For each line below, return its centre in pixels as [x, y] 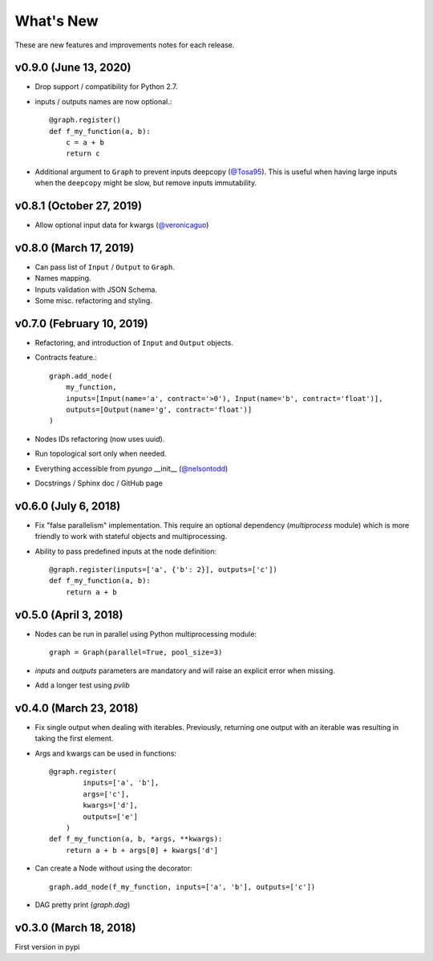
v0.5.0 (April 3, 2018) [69, 615]
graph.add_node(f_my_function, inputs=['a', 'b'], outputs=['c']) [182, 887]
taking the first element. [74, 739]
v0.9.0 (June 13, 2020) [73, 68]
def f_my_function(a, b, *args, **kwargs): [136, 839]
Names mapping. [63, 278]
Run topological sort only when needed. [101, 454]
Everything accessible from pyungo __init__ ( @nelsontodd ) [132, 468]
